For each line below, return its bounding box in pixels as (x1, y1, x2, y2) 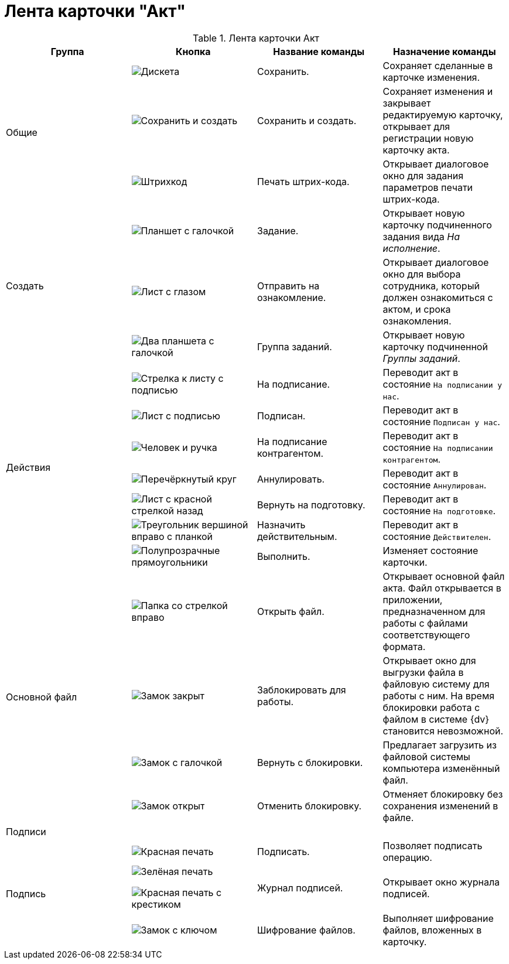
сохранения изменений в (382, 799, 498, 812)
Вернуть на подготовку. (257, 498, 365, 511)
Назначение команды (392, 45, 496, 57)
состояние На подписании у (382, 378, 503, 390)
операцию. (382, 851, 432, 863)
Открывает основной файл (382, 570, 505, 582)
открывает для (382, 120, 450, 132)
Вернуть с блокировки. (257, 756, 363, 768)
